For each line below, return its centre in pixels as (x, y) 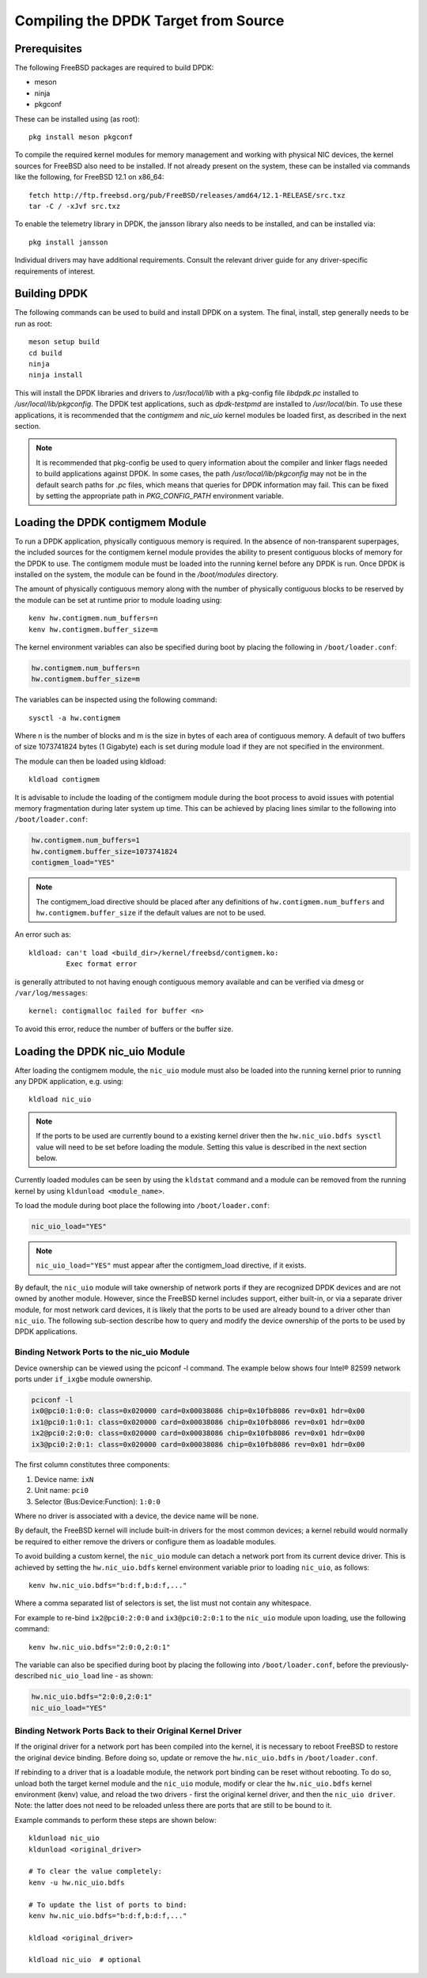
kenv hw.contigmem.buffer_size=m (93, 629)
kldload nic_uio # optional (85, 1960)
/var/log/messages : (51, 992)
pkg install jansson (68, 242)
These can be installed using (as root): (77, 119)
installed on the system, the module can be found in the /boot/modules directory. (146, 574)
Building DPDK (51, 294)
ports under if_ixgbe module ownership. (84, 1379)
